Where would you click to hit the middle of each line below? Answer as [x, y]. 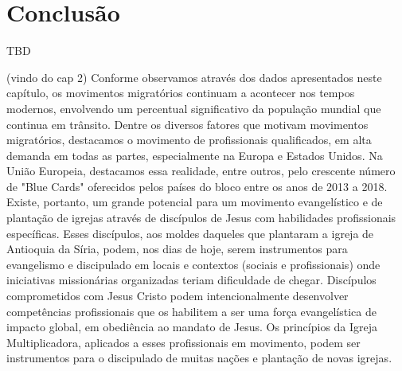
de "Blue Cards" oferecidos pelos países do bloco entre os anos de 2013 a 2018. [197, 186]
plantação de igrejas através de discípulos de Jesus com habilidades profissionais [201, 218]
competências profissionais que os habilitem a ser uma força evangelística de [191, 311]
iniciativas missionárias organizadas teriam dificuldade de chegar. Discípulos [191, 280]
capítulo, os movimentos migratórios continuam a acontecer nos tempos [181, 93]
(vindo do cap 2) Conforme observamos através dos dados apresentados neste [194, 77]
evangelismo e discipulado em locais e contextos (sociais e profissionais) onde [193, 264]
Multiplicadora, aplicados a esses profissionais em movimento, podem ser [183, 342]
